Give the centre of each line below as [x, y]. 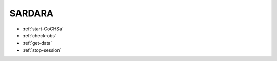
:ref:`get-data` [37, 43]
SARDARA [32, 13]
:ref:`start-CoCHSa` [43, 29]
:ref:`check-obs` [39, 35]
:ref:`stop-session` [42, 50]
